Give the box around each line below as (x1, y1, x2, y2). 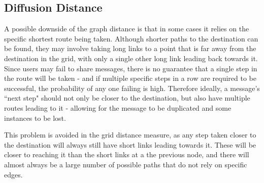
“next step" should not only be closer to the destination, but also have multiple (4, 93, 250, 103)
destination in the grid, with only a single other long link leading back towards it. (4, 53, 258, 63)
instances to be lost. (4, 112, 66, 123)
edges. (4, 169, 23, 179)
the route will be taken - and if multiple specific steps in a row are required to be (4, 73, 257, 83)
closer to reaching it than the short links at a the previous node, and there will (4, 149, 249, 160)
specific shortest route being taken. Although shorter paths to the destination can (4, 33, 258, 43)
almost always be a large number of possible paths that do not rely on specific (4, 159, 247, 169)
